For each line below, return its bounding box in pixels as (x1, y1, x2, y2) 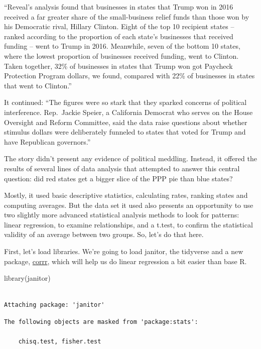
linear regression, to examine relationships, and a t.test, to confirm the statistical (4, 219, 253, 229)
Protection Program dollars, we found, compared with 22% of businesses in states (4, 70, 255, 81)
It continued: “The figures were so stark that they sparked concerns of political (4, 97, 247, 107)
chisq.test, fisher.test (18, 338, 101, 345)
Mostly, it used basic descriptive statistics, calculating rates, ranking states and (4, 190, 248, 200)
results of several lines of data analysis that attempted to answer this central (4, 163, 240, 173)
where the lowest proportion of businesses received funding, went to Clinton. (4, 50, 239, 61)
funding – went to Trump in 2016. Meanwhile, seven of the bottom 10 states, (4, 41, 240, 51)
